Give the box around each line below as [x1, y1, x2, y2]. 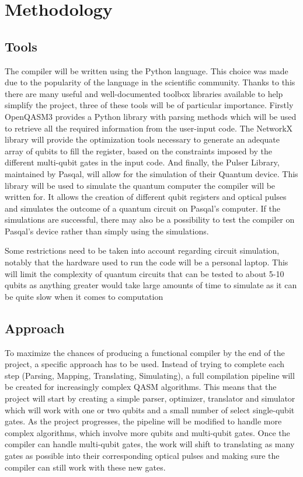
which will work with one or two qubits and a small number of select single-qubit [5, 403, 295, 416]
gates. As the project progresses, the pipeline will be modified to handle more [5, 415, 282, 427]
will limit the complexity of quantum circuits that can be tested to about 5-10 [5, 267, 284, 279]
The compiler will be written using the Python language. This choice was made [5, 64, 288, 77]
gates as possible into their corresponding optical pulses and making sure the [5, 450, 280, 461]
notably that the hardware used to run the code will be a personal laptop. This [5, 256, 288, 268]
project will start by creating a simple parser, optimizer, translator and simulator [5, 392, 295, 405]
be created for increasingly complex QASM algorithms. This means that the [5, 381, 277, 393]
